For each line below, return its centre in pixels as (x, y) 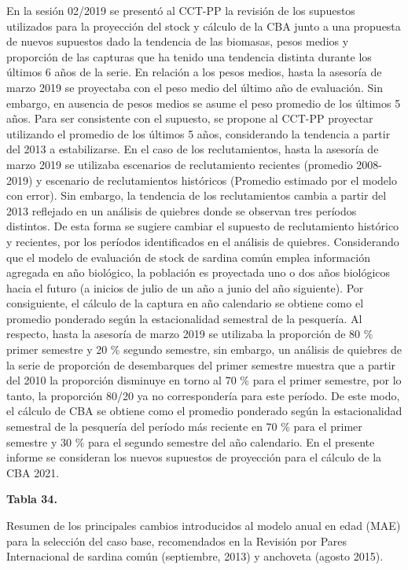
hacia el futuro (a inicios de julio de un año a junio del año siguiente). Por (185, 287)
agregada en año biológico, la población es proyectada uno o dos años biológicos (198, 272)
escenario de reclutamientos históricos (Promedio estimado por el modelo (221, 180)
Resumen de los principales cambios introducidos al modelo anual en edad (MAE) (204, 525)
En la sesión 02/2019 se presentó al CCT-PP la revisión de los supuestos (181, 10)
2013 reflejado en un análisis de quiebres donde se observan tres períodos (182, 210)
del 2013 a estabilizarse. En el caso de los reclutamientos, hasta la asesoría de (193, 149)
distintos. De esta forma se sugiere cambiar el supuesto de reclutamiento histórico (203, 226)
